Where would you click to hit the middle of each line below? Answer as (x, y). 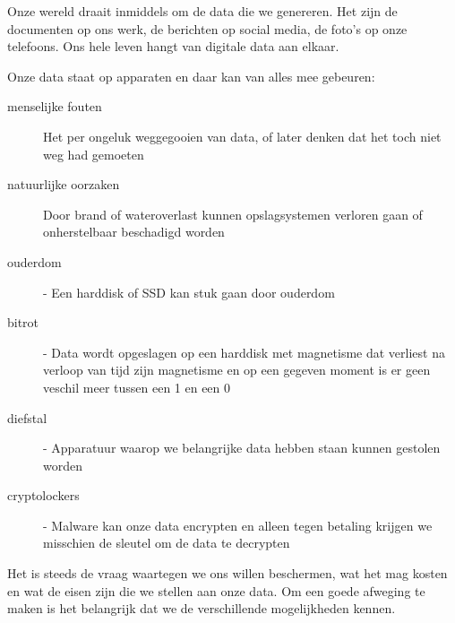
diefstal (27, 417)
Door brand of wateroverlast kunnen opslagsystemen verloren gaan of (233, 214)
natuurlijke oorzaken (64, 184)
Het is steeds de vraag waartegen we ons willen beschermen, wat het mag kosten (227, 573)
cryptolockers (43, 495)
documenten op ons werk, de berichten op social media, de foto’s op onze (207, 28)
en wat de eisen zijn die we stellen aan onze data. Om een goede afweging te (216, 590)
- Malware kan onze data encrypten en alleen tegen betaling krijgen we (238, 525)
